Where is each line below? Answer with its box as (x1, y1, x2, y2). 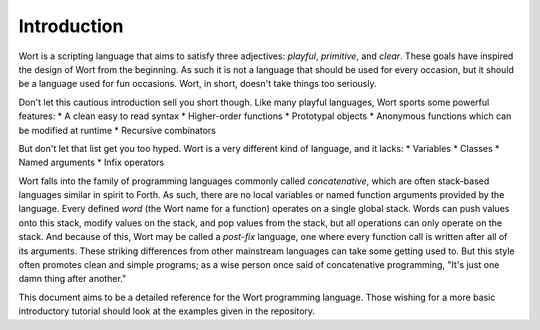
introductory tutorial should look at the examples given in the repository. (18, 305, 315, 317)
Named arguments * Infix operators (18, 156, 165, 169)
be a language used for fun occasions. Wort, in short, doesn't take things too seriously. (18, 78, 377, 90)
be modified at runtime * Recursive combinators (18, 124, 217, 136)
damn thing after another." (18, 273, 127, 285)
